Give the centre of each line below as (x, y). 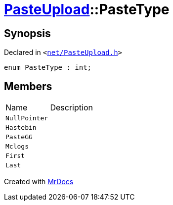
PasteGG (19, 137)
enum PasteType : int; (48, 68)
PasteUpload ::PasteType (87, 9)
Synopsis (27, 33)
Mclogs (17, 147)
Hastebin (21, 128)
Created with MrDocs (39, 182)
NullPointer (27, 118)
